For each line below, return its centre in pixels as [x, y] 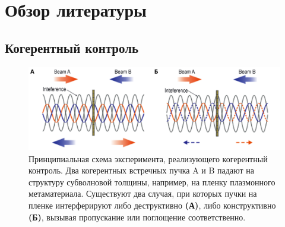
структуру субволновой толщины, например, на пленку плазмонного [152, 182]
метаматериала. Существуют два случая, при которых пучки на [143, 193]
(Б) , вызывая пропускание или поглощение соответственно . [137, 217]
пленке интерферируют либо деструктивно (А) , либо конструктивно [152, 205]
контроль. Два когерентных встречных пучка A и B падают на [141, 170]
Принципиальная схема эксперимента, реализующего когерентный [148, 158]
